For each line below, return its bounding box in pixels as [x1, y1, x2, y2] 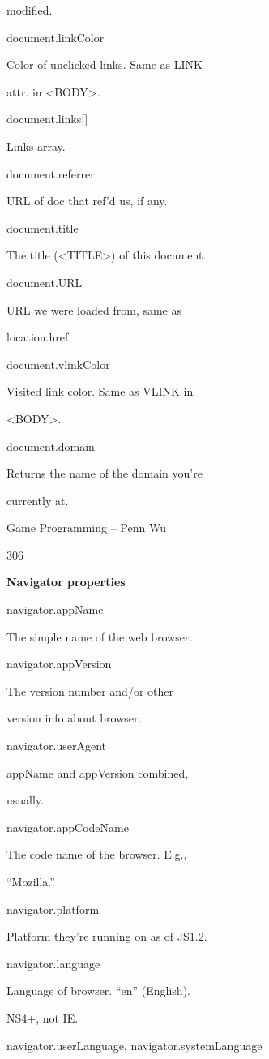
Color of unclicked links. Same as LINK [6, 56, 203, 73]
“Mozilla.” [6, 873, 55, 890]
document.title [6, 219, 79, 236]
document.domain [6, 437, 95, 454]
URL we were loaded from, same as [6, 301, 182, 318]
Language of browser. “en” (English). [6, 982, 190, 999]
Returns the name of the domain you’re [6, 465, 203, 482]
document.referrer [6, 165, 95, 182]
